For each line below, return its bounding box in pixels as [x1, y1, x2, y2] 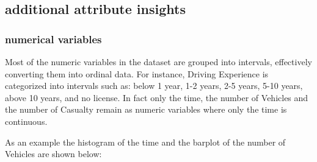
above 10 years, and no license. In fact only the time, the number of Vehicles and [5, 91, 308, 104]
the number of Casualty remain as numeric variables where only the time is [5, 103, 287, 116]
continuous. [5, 114, 48, 127]
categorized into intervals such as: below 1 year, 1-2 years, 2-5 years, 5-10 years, [5, 79, 303, 92]
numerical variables [5, 31, 102, 46]
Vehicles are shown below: [5, 147, 102, 160]
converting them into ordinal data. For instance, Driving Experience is [5, 67, 269, 80]
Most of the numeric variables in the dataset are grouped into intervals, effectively [5, 55, 312, 68]
